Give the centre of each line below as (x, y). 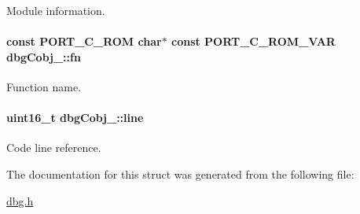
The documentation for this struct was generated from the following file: (180, 173)
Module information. (56, 10)
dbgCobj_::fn (44, 56)
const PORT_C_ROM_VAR (253, 41)
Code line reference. (54, 148)
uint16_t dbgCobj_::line (75, 118)
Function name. (44, 86)
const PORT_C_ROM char (84, 41)
